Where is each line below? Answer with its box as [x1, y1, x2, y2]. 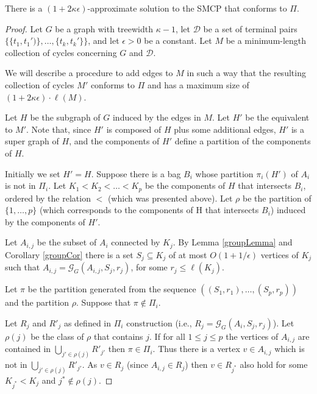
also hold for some [240, 358, 308, 371]
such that [5, 261, 40, 273]
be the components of [144, 179, 226, 192]
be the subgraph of [30, 111, 101, 124]
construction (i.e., [126, 316, 192, 329]
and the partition [5, 296, 69, 309]
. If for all [149, 329, 185, 342]
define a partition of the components [174, 135, 311, 147]
